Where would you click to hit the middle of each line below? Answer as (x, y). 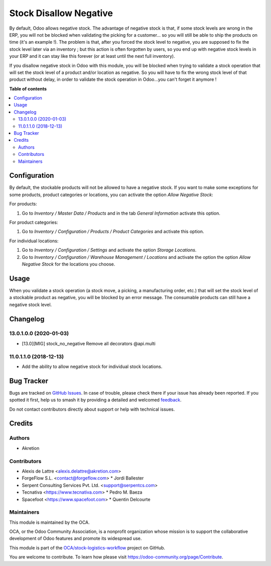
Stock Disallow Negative (61, 13)
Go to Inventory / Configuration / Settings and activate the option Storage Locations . (109, 250)
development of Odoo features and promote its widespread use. (76, 538)
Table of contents (28, 88)
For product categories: (34, 222)
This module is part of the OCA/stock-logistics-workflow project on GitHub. (87, 547)
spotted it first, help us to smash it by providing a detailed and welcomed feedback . (95, 400)
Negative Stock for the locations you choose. (69, 264)
